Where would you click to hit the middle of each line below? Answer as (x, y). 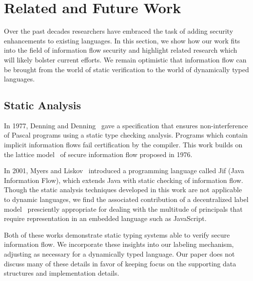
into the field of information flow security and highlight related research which (121, 50)
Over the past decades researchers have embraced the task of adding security (119, 31)
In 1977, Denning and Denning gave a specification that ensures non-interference (126, 125)
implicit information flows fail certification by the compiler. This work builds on (123, 145)
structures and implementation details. (62, 273)
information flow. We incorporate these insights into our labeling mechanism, (119, 244)
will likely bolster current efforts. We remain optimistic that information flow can (125, 59)
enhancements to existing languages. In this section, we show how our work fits (122, 40)
